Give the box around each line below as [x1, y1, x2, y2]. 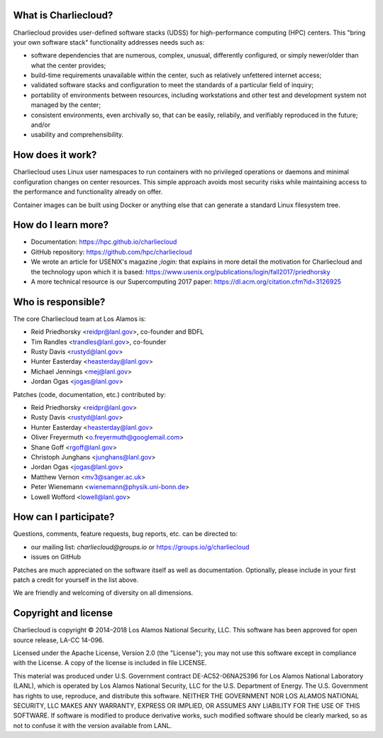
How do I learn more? [13, 219, 109, 231]
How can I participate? [13, 511, 115, 523]
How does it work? [13, 149, 97, 161]
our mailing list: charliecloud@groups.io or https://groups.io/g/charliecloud [30, 542, 250, 551]
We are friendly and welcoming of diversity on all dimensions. [13, 588, 194, 597]
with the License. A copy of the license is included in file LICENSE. [13, 659, 207, 667]
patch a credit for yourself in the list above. [13, 575, 139, 584]
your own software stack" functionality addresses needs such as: [13, 38, 205, 46]
